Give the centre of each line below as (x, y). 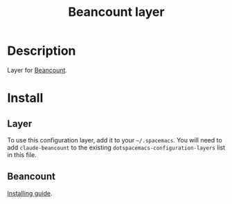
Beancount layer (116, 12)
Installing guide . (30, 193)
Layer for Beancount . (37, 70)
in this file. (22, 155)
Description (42, 51)
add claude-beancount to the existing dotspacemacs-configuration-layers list (116, 147)
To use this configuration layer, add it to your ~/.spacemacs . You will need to (115, 140)
